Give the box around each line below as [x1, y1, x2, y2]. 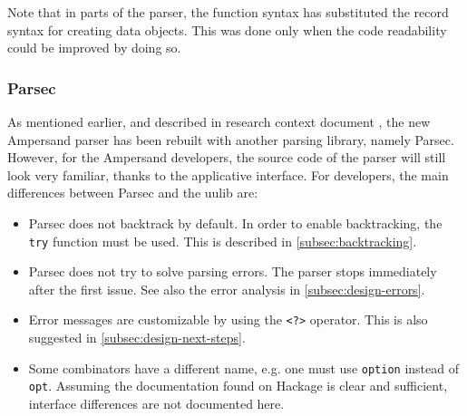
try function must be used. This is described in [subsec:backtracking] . [28, 231, 417, 250]
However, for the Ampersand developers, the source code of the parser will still [7, 148, 446, 167]
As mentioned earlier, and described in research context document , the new [7, 112, 431, 131]
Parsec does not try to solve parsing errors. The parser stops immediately [28, 262, 437, 281]
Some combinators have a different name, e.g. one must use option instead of [28, 358, 459, 377]
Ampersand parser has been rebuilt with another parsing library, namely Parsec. [7, 130, 454, 149]
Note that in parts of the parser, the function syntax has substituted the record [7, 3, 449, 21]
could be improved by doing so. [7, 38, 181, 57]
